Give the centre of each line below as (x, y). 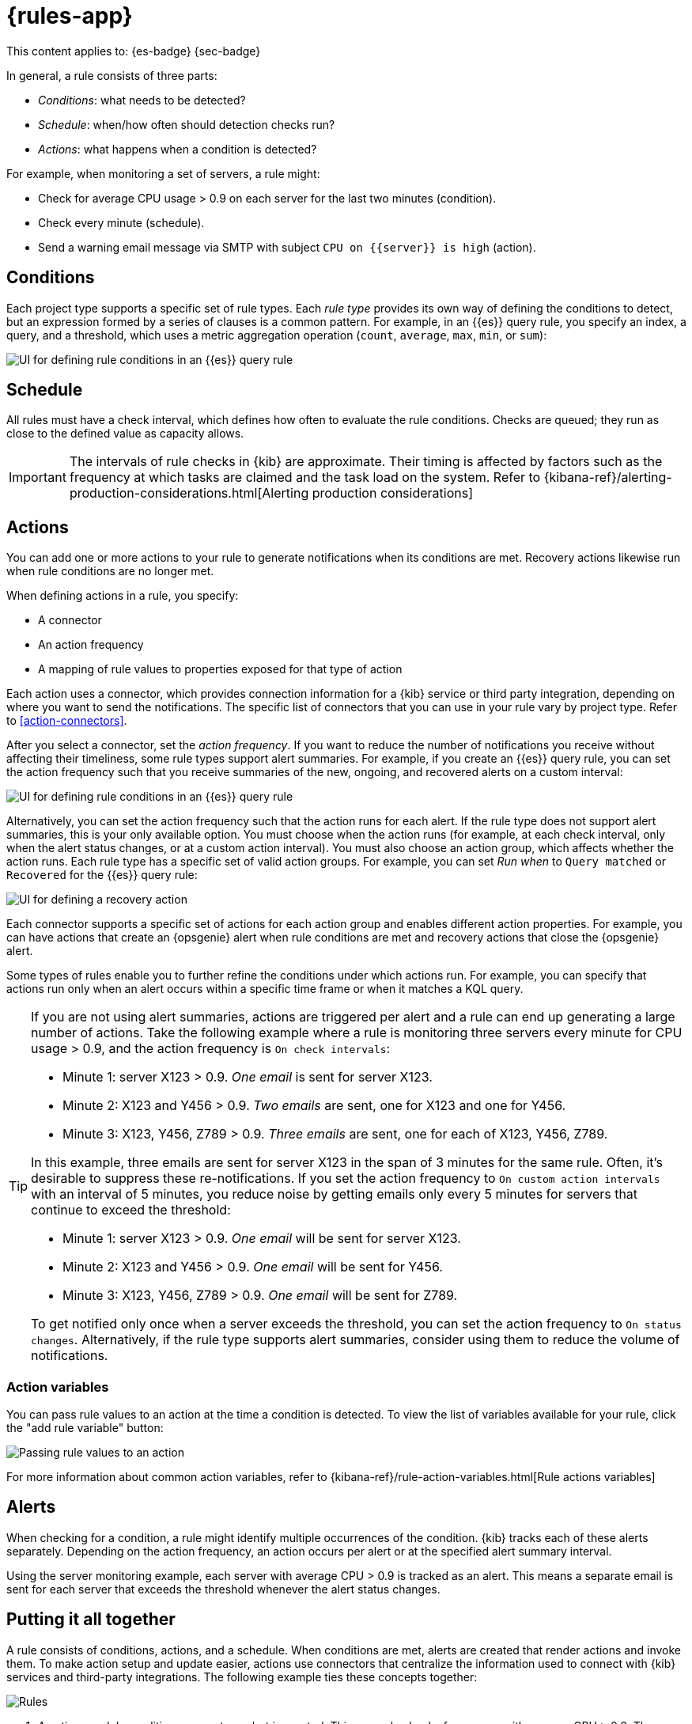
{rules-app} (70, 16)
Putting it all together (91, 1620)
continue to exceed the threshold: (131, 1210)
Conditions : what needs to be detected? (142, 100)
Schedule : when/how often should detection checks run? (187, 124)
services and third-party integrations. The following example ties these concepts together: (242, 1677)
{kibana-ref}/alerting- (608, 477)
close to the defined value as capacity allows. (125, 434)
